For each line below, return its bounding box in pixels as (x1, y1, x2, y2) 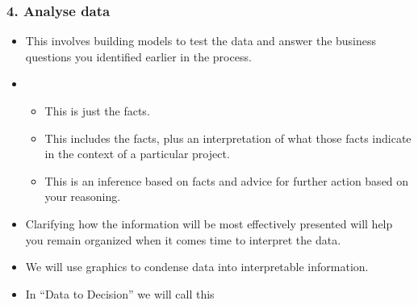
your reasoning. (44, 188, 121, 205)
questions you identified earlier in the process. (25, 48, 252, 65)
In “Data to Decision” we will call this (25, 285, 215, 302)
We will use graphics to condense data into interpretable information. (25, 258, 369, 275)
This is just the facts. (44, 102, 150, 119)
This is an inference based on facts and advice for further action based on (44, 172, 409, 189)
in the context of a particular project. (44, 145, 230, 162)
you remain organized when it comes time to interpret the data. (25, 231, 341, 248)
